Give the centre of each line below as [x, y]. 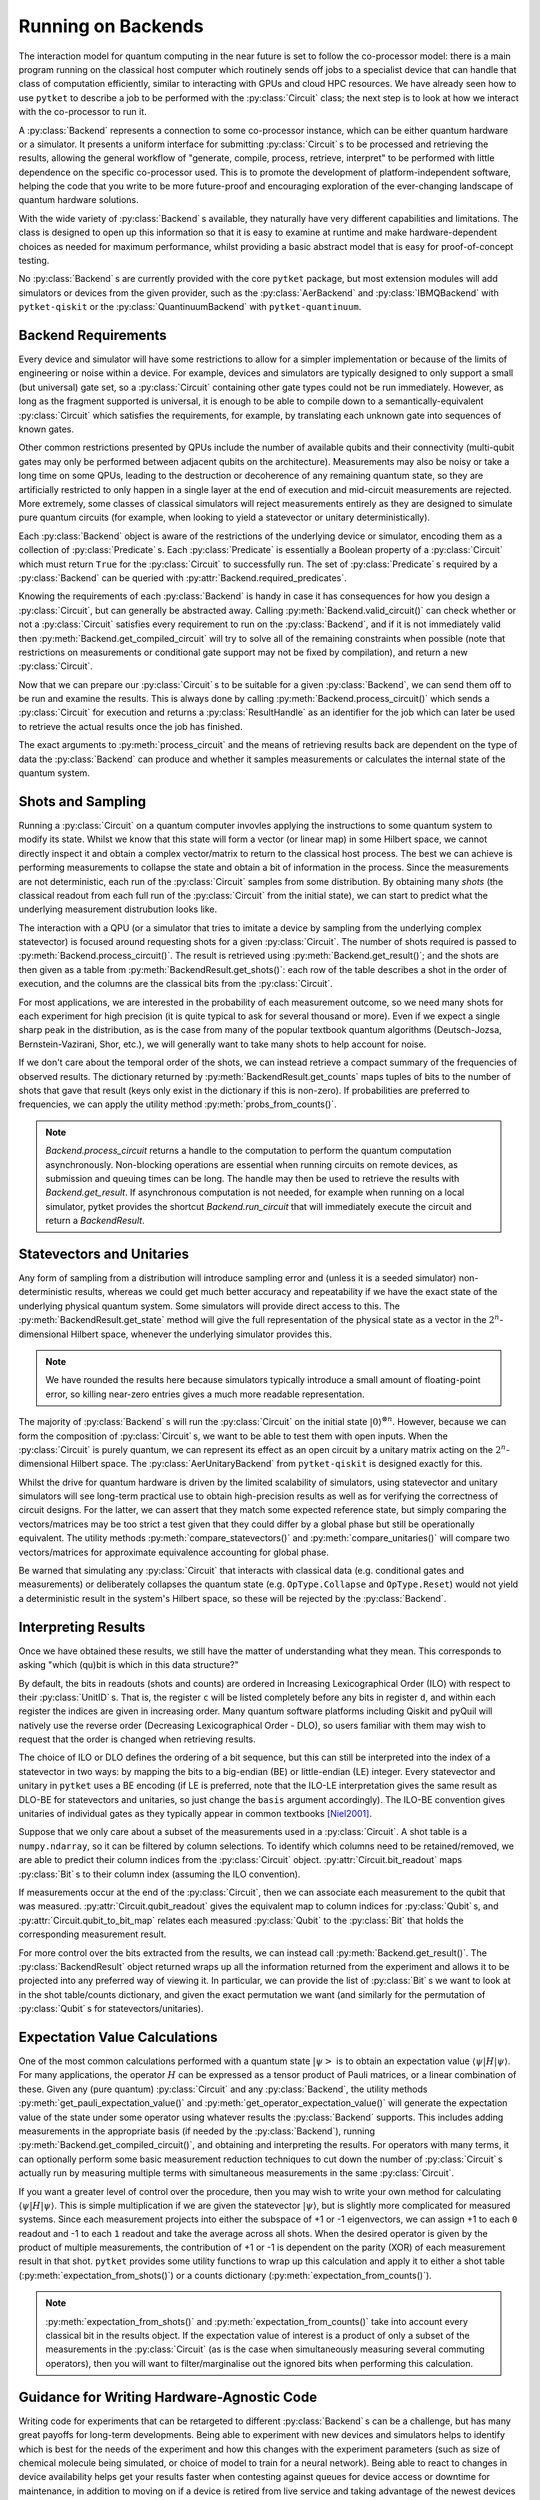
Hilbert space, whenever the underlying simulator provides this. [201, 1334]
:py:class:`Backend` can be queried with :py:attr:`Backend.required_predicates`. [182, 577]
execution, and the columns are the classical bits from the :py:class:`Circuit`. [176, 984]
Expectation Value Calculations [118, 2036]
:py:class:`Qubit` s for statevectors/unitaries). [111, 2009]
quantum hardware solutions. [78, 200]
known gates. [46, 429]
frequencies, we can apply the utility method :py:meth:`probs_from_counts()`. [177, 1104]
